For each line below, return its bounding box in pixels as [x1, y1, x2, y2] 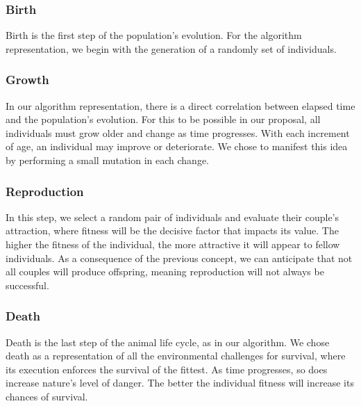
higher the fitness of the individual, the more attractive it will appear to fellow [6, 237, 340, 251]
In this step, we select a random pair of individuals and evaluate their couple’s [6, 209, 339, 224]
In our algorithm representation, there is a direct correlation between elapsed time [6, 98, 355, 113]
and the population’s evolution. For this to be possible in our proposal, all [6, 112, 321, 127]
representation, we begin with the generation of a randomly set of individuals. [6, 41, 337, 56]
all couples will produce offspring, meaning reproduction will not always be [6, 264, 324, 279]
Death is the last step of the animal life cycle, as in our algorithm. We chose [6, 334, 330, 349]
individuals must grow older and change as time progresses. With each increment [6, 125, 350, 140]
